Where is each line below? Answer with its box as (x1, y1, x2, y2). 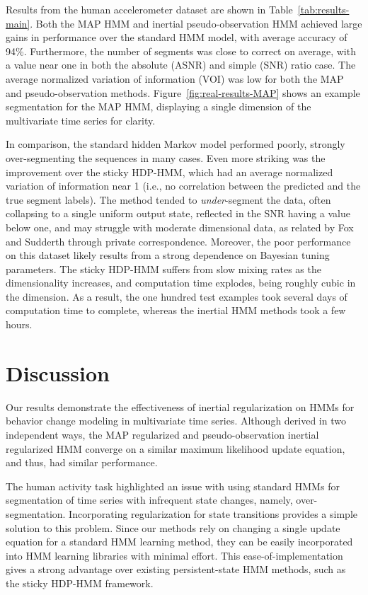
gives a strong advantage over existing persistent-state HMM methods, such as (6, 562, 346, 577)
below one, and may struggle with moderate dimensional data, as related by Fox (6, 219, 354, 234)
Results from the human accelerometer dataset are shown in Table (6, 2, 293, 16)
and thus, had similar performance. (6, 455, 158, 470)
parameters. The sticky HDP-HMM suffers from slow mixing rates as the (6, 261, 321, 276)
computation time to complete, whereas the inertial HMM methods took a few (6, 303, 346, 318)
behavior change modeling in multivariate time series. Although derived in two (6, 413, 346, 428)
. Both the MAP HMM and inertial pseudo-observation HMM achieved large (30, 16, 362, 30)
